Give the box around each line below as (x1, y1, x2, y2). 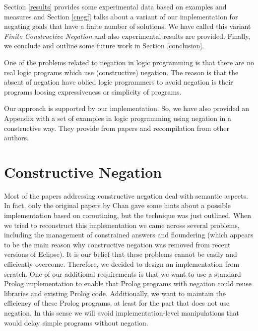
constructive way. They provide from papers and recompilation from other (4, 122, 229, 133)
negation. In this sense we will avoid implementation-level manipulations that (4, 307, 239, 318)
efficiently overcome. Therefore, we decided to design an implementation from (4, 259, 240, 269)
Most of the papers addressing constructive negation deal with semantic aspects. (4, 190, 248, 201)
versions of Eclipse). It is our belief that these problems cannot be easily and (4, 249, 237, 259)
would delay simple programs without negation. (4, 317, 148, 328)
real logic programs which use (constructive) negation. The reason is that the (4, 67, 239, 77)
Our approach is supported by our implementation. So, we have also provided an (4, 103, 249, 113)
